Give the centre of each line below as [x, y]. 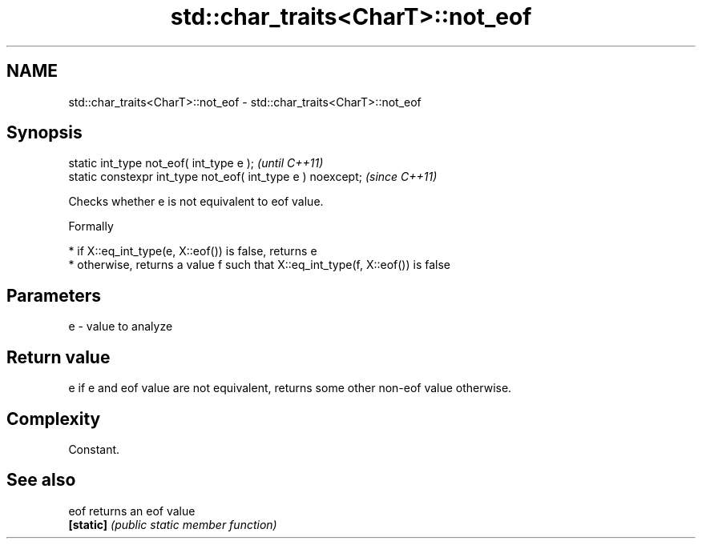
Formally [91, 226]
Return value [58, 357]
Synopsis [44, 133]
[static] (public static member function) [173, 524]
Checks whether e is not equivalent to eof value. [196, 202]
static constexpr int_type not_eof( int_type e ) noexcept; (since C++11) [253, 177]
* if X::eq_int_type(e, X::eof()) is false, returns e [193, 251]
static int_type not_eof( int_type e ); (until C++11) [196, 163]
